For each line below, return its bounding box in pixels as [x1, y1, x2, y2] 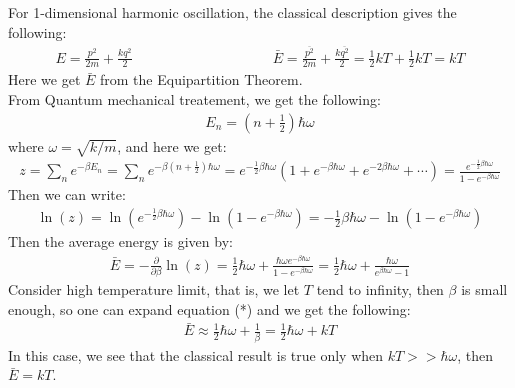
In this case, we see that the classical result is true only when [8, 344, 384, 365]
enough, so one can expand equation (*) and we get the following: [8, 298, 411, 319]
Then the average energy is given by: [8, 231, 233, 252]
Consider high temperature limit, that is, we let [8, 279, 300, 300]
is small [461, 279, 508, 300]
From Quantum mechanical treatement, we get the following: [8, 89, 381, 110]
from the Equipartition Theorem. [100, 69, 303, 90]
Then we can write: [8, 184, 126, 205]
